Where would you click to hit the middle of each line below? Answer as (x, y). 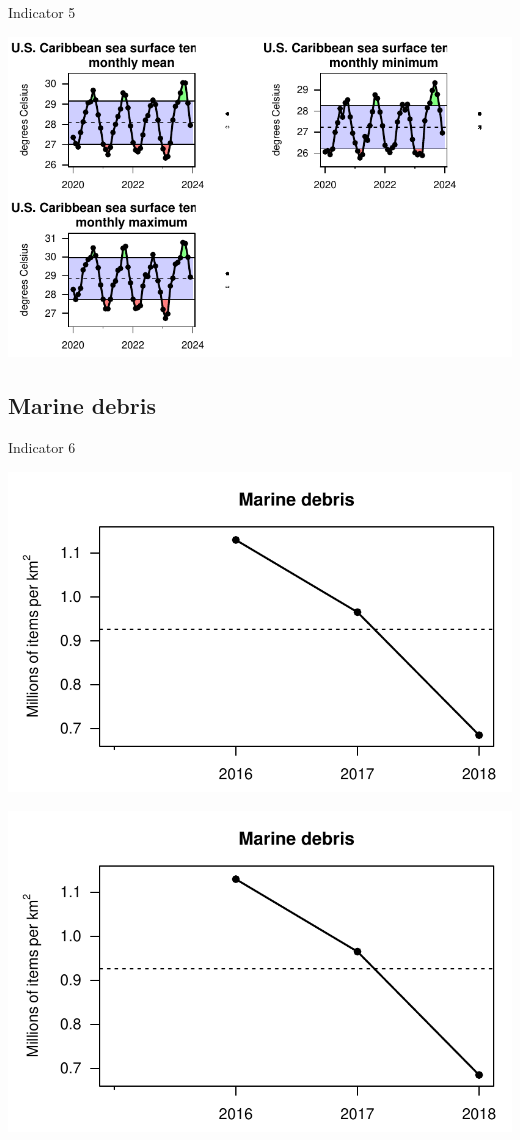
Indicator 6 (42, 447)
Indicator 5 (42, 12)
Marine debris (82, 405)
